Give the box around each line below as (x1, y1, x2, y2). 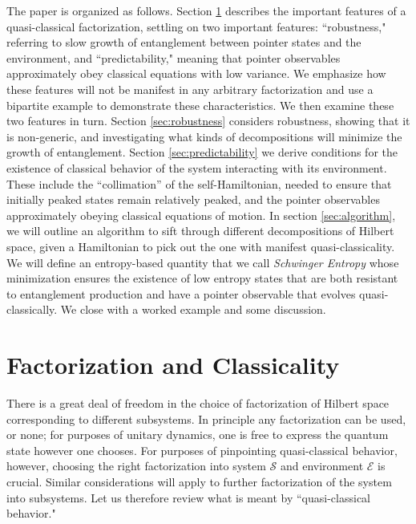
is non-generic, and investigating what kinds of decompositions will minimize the (6, 128, 402, 144)
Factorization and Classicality (6, 348, 340, 381)
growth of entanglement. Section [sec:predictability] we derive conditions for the (6, 144, 398, 160)
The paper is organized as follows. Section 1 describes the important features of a (6, 2, 406, 18)
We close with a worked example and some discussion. (60, 301, 326, 318)
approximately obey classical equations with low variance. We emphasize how (6, 65, 386, 82)
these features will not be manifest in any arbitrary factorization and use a (6, 80, 374, 97)
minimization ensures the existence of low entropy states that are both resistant (6, 270, 398, 286)
